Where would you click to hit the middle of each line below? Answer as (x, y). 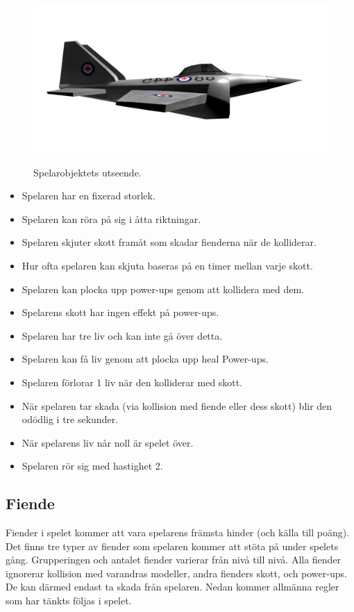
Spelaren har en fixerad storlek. (88, 196)
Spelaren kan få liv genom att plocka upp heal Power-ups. (145, 359)
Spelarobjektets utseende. (87, 172)
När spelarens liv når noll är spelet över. (108, 442)
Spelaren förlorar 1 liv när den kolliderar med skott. (132, 382)
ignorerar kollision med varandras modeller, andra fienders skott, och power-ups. (176, 573)
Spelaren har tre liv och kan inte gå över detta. (122, 335)
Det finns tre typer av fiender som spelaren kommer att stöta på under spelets (172, 546)
